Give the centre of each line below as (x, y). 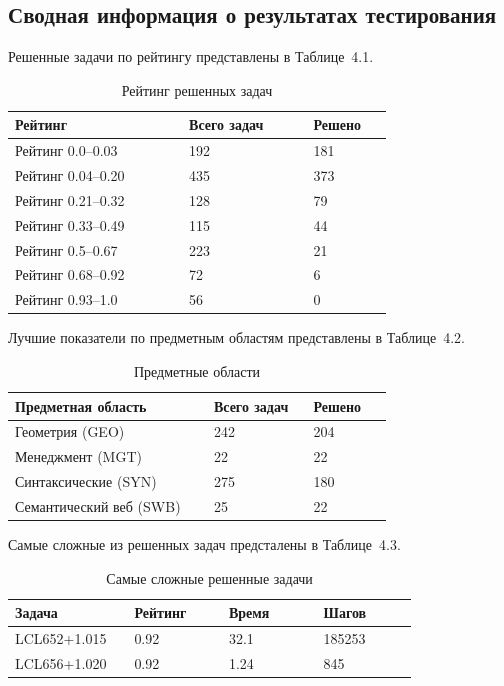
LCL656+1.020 (61, 662)
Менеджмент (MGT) (78, 456)
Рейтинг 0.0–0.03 (66, 150)
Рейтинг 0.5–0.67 (66, 249)
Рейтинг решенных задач (197, 89)
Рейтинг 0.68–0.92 (70, 274)
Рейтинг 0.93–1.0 (66, 299)
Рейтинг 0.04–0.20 (70, 175)
